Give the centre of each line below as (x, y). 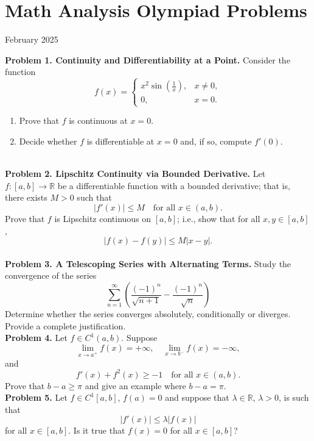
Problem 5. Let (36, 397)
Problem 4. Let (36, 338)
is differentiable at (120, 141)
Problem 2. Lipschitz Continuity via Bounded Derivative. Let (135, 174)
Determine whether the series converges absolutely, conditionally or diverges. (148, 314)
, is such (294, 397)
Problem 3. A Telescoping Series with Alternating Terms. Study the (148, 263)
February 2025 (32, 39)
